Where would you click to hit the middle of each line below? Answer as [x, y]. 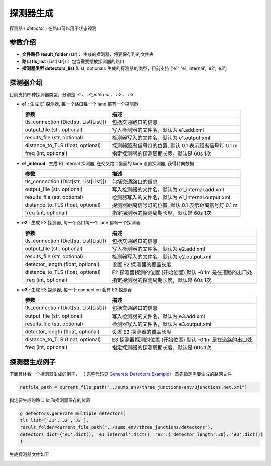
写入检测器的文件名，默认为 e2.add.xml [159, 249]
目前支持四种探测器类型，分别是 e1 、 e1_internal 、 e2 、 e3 [72, 95]
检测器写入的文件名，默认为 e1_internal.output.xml [171, 197]
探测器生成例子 [32, 362]
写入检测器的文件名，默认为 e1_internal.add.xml [168, 190]
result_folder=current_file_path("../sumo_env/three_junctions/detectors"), [116, 427]
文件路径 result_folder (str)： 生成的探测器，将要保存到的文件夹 [88, 54]
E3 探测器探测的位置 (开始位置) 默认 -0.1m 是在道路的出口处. [183, 340]
